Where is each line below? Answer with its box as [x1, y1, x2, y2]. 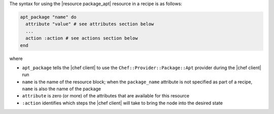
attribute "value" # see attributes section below [25, 21, 154, 27]
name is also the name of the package [22, 86, 101, 92]
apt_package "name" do [20, 14, 77, 20]
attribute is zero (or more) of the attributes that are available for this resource [22, 93, 190, 99]
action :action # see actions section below [25, 35, 138, 41]
